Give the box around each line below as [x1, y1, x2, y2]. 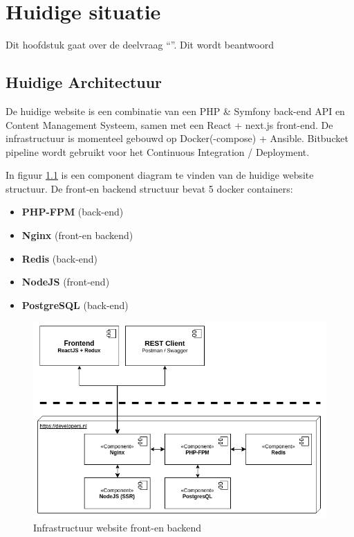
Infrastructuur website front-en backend [33, 520, 201, 534]
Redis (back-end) [21, 251, 98, 265]
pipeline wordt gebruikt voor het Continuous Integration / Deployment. [6, 144, 310, 159]
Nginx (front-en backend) [21, 228, 133, 243]
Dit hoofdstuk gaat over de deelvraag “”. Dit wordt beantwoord [6, 37, 274, 52]
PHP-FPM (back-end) [21, 204, 124, 219]
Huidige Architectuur [6, 71, 162, 93]
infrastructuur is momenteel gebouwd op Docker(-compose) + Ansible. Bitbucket [6, 131, 348, 146]
